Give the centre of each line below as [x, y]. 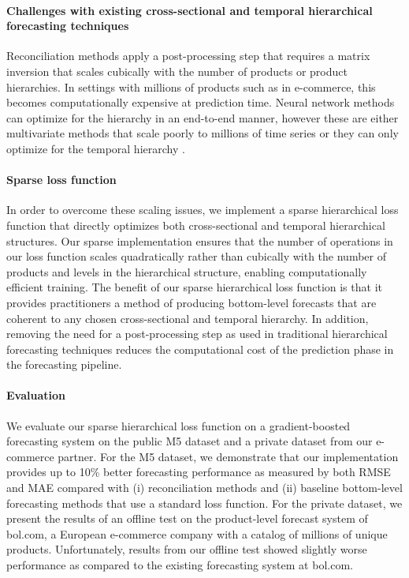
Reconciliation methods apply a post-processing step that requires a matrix [188, 56]
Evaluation [36, 395]
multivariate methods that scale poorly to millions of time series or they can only [203, 133]
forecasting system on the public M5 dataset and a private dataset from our [190, 441]
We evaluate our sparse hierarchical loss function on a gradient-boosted [178, 425]
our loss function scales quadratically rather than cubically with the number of [196, 256]
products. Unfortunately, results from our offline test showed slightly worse [187, 549]
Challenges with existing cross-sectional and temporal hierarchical [190, 10]
